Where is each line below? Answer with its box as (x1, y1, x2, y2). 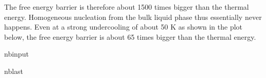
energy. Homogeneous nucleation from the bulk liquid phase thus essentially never (4, 11, 262, 22)
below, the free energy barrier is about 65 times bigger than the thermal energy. (4, 31, 256, 42)
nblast (4, 65, 24, 76)
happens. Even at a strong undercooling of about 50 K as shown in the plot (4, 21, 243, 32)
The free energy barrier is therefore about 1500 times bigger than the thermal (4, 2, 249, 12)
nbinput (4, 48, 29, 59)
